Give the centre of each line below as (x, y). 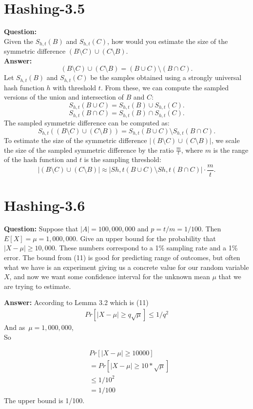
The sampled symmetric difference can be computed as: (87, 122)
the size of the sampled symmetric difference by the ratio (89, 150)
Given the (19, 41)
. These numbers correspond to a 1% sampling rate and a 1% (146, 248)
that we (230, 276)
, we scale (225, 140)
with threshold (75, 87)
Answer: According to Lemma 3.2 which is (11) (76, 302)
